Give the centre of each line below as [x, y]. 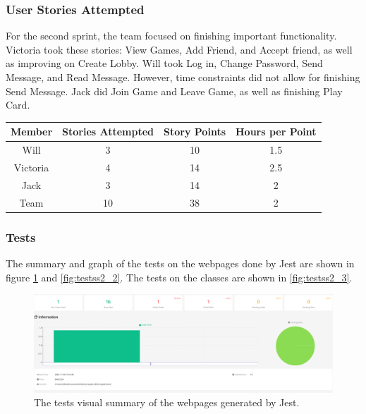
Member [32, 132]
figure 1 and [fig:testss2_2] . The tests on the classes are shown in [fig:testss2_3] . [179, 277]
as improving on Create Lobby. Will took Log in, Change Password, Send [164, 63]
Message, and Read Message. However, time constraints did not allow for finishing [183, 77]
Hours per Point [276, 132]
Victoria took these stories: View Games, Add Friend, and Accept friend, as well [179, 49]
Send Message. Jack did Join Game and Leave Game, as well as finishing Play [174, 91]
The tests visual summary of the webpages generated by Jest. [167, 402]
